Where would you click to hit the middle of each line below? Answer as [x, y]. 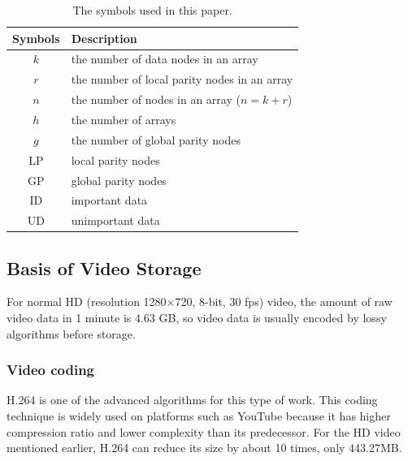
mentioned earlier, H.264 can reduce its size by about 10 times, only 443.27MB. [204, 448]
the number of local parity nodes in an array [182, 79]
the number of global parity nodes [156, 139]
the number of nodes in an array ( [156, 99]
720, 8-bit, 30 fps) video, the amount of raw [284, 302]
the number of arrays [124, 119]
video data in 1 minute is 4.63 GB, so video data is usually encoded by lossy [197, 318]
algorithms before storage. [71, 333]
